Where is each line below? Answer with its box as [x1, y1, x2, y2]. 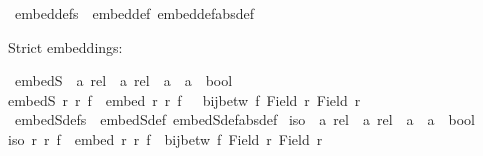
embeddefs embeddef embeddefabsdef [14, 3, 254, 23]
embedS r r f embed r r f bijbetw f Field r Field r [8, 89, 361, 110]
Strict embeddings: [8, 36, 123, 57]
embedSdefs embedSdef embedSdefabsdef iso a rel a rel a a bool [14, 109, 476, 130]
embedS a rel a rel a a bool [14, 70, 233, 91]
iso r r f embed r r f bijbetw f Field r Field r [8, 128, 323, 149]
